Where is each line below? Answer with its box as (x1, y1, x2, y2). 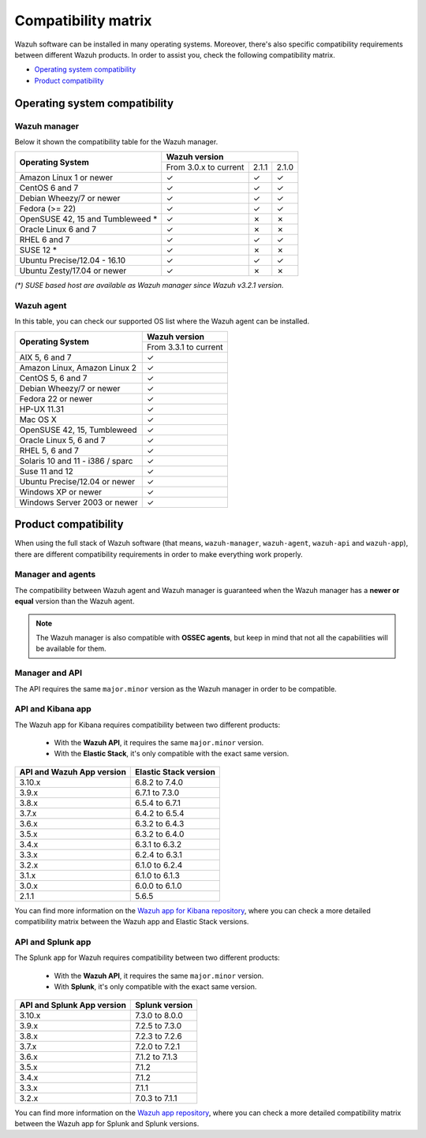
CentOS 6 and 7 (19, 182, 79, 193)
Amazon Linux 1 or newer (19, 172, 114, 183)
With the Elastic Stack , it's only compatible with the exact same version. (54, 749, 290, 759)
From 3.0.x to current (166, 162, 245, 173)
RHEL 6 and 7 (19, 234, 70, 245)
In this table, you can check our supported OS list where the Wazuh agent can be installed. (14, 316, 310, 326)
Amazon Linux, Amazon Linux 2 (19, 362, 137, 373)
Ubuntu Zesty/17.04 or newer (19, 265, 127, 276)
